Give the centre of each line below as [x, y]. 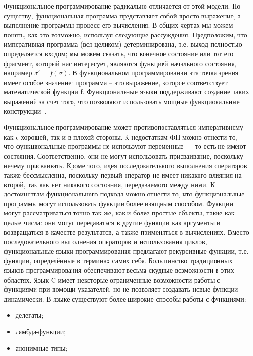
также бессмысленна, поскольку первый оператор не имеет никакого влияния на [123, 175]
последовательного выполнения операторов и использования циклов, [106, 241]
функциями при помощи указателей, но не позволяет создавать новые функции [121, 289]
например [18, 73]
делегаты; [29, 315]
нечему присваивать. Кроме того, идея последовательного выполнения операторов [126, 165]
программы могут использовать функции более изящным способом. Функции [119, 203]
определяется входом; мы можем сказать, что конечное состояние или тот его [119, 53]
